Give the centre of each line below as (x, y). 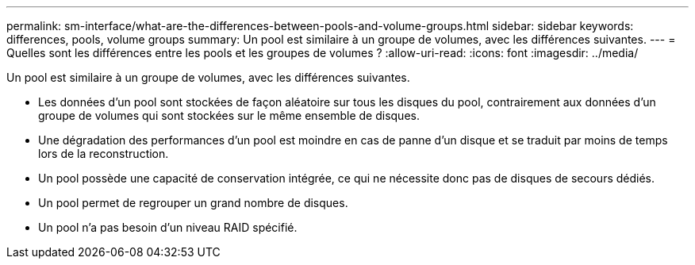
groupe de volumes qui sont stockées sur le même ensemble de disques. (229, 115)
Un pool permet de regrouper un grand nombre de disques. (193, 203)
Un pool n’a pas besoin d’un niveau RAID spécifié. (168, 227)
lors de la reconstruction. (104, 154)
